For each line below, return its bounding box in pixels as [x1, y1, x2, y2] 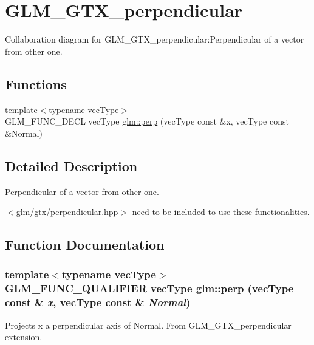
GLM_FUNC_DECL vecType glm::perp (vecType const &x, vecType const [5, 115, 289, 128]
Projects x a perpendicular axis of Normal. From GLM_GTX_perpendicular [5, 318, 292, 331]
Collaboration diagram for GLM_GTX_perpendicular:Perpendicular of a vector [5, 33, 304, 46]
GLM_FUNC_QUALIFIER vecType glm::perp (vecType [5, 281, 294, 296]
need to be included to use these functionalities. [132, 205, 310, 218]
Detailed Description [5, 156, 138, 175]
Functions [5, 74, 67, 93]
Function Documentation [5, 235, 165, 254]
